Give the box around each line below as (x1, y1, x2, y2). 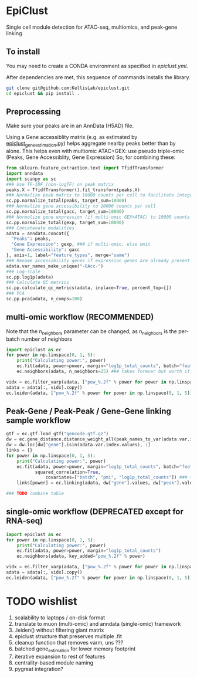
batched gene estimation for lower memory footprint (14, 645, 136, 653)
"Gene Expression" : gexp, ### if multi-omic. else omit (11, 242, 151, 248)
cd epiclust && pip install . (6, 90, 80, 96)
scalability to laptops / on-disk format (14, 614, 106, 621)
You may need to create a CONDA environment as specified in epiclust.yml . (6, 62, 189, 69)
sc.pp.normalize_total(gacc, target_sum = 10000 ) (6, 209, 125, 215)
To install (6, 47, 40, 57)
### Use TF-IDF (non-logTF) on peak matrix (6, 181, 114, 187)
